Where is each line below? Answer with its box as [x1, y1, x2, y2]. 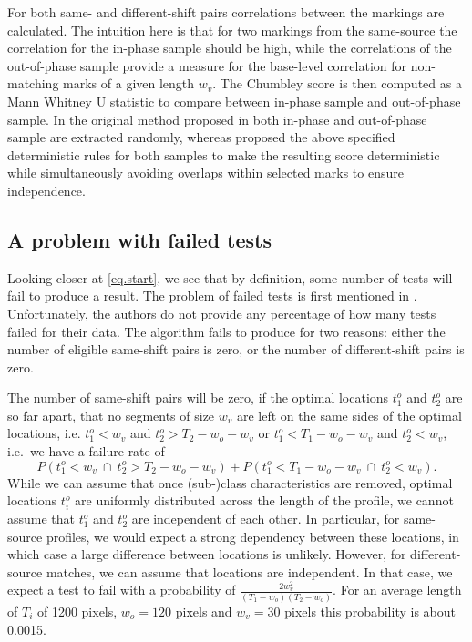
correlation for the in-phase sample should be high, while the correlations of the [7, 38, 452, 57]
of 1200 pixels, [36, 601, 118, 620]
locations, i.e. [7, 423, 81, 443]
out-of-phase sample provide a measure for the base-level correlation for [7, 56, 407, 75]
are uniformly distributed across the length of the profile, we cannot [75, 491, 454, 510]
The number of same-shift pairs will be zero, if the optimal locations [7, 388, 389, 407]
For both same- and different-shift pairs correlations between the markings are [7, 3, 445, 21]
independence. [7, 180, 86, 199]
